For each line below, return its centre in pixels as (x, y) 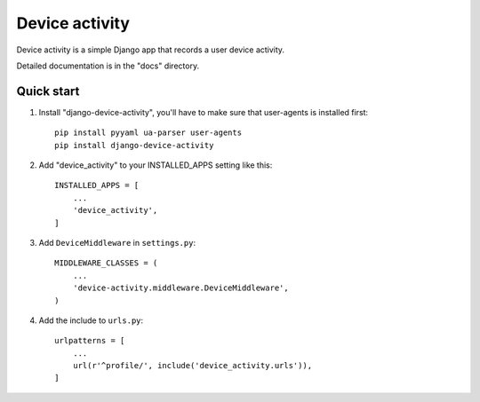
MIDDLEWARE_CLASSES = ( (106, 263)
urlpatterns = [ (90, 341)
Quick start (48, 91)
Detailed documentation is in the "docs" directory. (108, 66)
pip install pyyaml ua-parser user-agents (148, 133)
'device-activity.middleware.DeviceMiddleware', (180, 288)
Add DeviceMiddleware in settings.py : (117, 242)
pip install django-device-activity (134, 145)
